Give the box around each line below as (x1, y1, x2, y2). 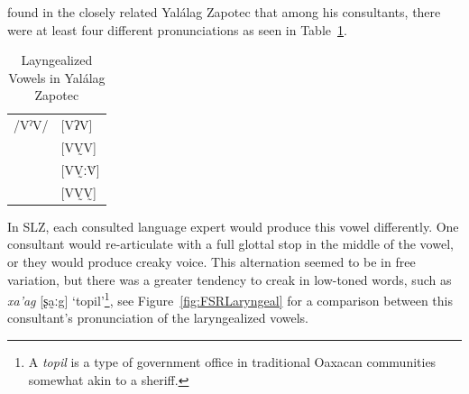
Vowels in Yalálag (8, 68, 106, 87)
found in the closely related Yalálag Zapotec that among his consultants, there (7, 3, 441, 21)
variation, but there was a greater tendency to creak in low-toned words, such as (7, 270, 452, 289)
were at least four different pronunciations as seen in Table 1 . (7, 20, 347, 39)
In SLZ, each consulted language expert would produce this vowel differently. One (7, 216, 459, 235)
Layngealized (21, 50, 93, 69)
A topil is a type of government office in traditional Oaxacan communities (28, 353, 437, 371)
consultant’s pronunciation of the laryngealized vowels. (7, 308, 308, 327)
